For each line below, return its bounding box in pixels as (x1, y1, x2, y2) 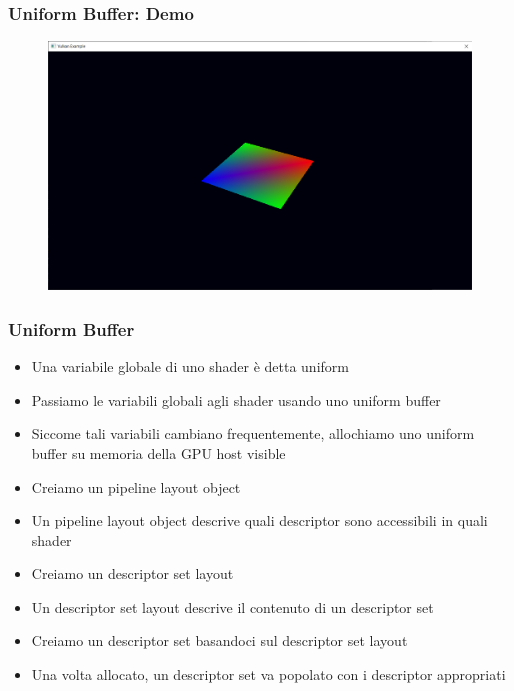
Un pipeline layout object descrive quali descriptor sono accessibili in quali (31, 510, 488, 531)
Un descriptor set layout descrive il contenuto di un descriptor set (31, 596, 434, 617)
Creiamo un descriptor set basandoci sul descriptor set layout (31, 630, 408, 651)
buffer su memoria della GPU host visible (31, 442, 286, 463)
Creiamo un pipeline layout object (31, 476, 241, 497)
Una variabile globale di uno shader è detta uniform (31, 356, 349, 377)
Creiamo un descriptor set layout (31, 563, 234, 584)
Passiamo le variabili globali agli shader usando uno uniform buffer (31, 389, 441, 410)
